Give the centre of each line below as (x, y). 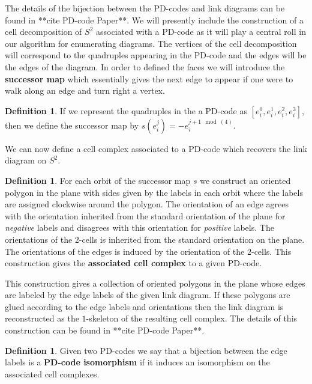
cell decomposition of (43, 32)
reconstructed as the (42, 318)
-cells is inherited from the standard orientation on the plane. (192, 239)
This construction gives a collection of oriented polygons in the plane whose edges (155, 283)
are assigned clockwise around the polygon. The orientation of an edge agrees (147, 204)
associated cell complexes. (52, 373)
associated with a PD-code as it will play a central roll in (201, 32)
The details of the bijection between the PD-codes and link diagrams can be (145, 8)
